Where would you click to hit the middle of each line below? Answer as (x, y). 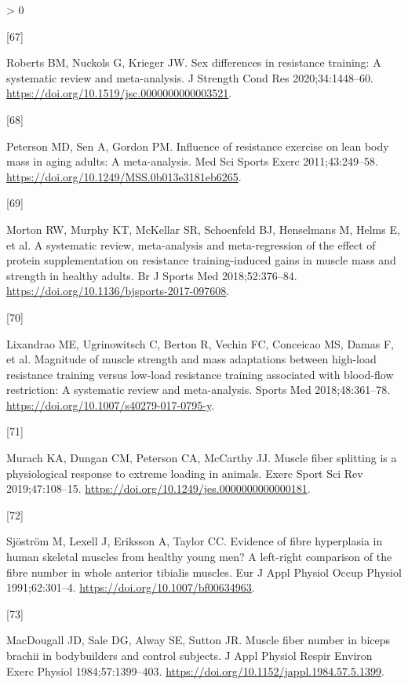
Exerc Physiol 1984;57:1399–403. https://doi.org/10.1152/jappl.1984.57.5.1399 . (195, 670)
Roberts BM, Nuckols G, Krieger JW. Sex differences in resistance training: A (194, 62)
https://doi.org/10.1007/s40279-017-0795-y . (111, 404)
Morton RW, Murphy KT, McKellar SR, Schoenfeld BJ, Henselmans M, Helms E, (203, 229)
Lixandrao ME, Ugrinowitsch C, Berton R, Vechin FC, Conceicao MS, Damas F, (200, 343)
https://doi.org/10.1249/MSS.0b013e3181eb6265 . (124, 176)
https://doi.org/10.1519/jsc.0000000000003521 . (119, 93)
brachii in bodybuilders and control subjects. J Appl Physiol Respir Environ (189, 655)
